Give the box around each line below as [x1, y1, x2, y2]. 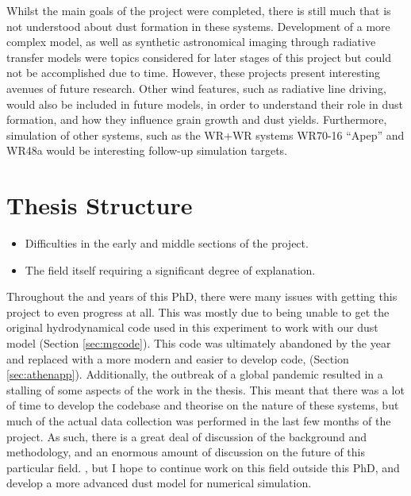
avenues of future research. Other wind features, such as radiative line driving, [6, 79, 387, 96]
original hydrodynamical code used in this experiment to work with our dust [6, 319, 378, 336]
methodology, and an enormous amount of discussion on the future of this [6, 444, 366, 460]
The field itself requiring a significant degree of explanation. [25, 261, 316, 278]
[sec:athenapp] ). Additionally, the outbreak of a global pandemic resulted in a [6, 366, 383, 383]
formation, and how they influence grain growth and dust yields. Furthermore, [6, 111, 387, 128]
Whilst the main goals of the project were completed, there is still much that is [6, 2, 391, 18]
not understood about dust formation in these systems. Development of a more [6, 17, 390, 34]
